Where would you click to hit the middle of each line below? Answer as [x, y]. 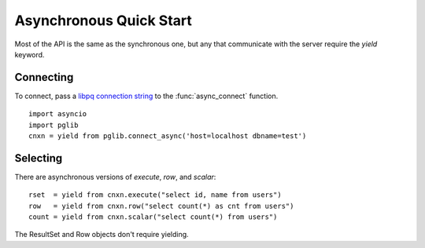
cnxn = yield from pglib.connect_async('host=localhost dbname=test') [168, 136]
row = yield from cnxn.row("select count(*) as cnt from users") [161, 206]
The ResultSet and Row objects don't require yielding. [102, 235]
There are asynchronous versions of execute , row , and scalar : [115, 177]
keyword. [30, 54]
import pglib [54, 125]
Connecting [44, 77]
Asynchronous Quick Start [103, 20]
